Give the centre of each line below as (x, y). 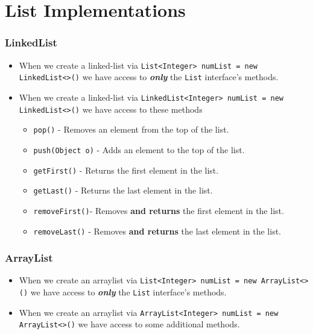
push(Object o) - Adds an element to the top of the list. (139, 149)
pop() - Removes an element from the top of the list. (131, 129)
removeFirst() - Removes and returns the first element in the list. (159, 210)
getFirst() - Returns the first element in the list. (126, 170)
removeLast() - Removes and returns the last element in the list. (157, 231)
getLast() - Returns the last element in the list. (123, 190)
